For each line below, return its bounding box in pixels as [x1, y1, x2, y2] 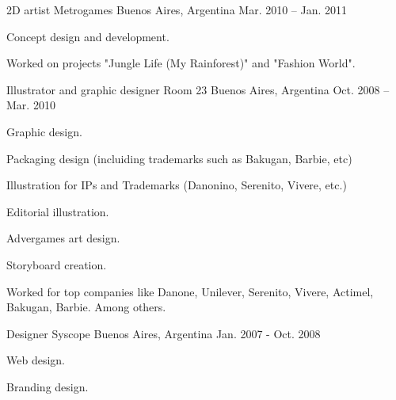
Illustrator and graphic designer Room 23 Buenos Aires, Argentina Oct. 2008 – [6, 81, 390, 97]
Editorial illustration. [6, 203, 109, 219]
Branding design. [6, 378, 89, 394]
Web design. [6, 352, 65, 368]
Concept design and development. [6, 28, 169, 44]
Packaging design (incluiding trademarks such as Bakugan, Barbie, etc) [6, 150, 352, 166]
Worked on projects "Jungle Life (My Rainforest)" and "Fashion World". [6, 55, 356, 71]
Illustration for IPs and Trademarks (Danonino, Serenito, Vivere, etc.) [6, 177, 347, 193]
